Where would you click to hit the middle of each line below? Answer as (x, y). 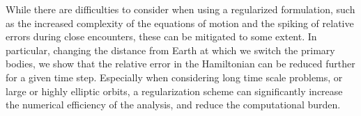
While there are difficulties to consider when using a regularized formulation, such (180, 9)
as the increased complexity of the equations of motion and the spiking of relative (180, 23)
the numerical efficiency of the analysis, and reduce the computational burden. (173, 105)
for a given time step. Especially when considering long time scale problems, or (174, 77)
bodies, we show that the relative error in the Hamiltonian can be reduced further (180, 64)
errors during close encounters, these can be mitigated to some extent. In (161, 36)
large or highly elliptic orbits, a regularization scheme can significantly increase (174, 91)
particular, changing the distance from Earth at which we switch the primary (170, 50)
